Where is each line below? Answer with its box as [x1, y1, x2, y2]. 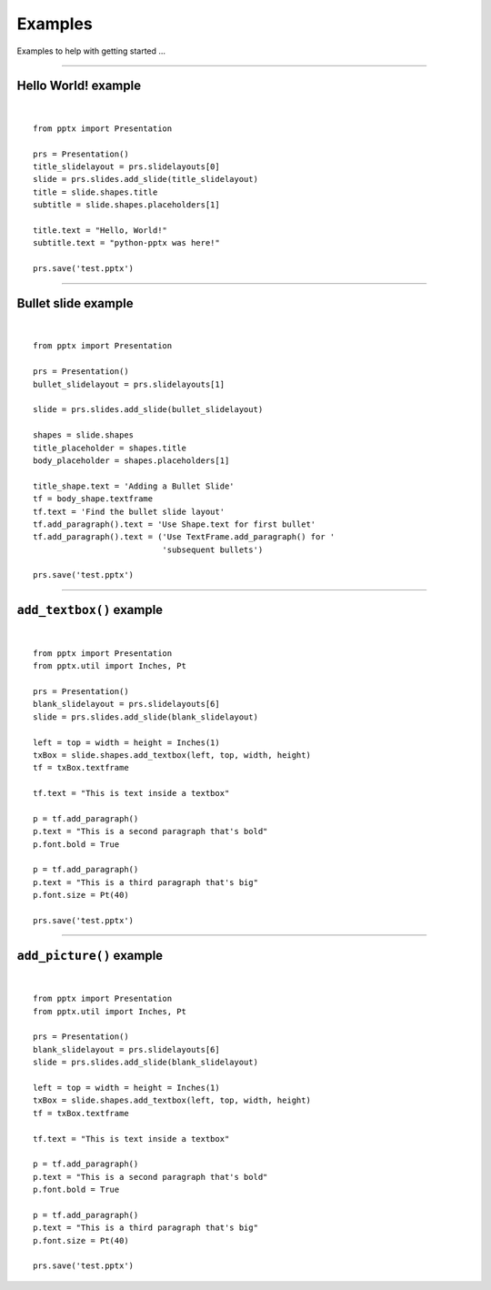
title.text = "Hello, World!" [33, 225, 168, 236]
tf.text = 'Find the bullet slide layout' [33, 506, 225, 517]
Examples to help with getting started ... [16, 45, 166, 56]
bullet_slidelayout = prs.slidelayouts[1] [33, 378, 225, 389]
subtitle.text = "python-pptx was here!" [33, 237, 220, 248]
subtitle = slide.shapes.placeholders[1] [33, 200, 220, 210]
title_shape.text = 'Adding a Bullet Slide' [33, 480, 235, 491]
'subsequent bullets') [162, 544, 264, 555]
